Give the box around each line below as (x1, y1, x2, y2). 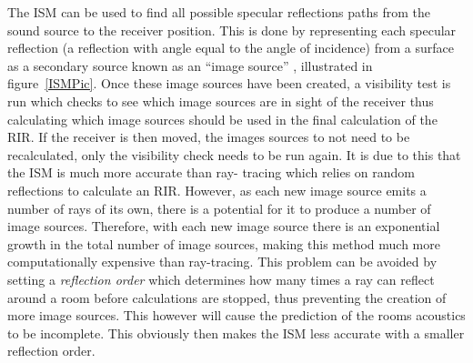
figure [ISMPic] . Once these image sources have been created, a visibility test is (7, 74, 451, 93)
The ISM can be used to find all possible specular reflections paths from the (7, 3, 430, 21)
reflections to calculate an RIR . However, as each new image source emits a (7, 180, 427, 199)
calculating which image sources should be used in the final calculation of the (7, 109, 438, 128)
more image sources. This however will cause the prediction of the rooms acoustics (7, 306, 466, 325)
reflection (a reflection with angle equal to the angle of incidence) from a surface (7, 38, 454, 57)
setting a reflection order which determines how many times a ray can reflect (7, 269, 435, 288)
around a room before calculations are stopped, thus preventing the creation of (7, 287, 447, 307)
